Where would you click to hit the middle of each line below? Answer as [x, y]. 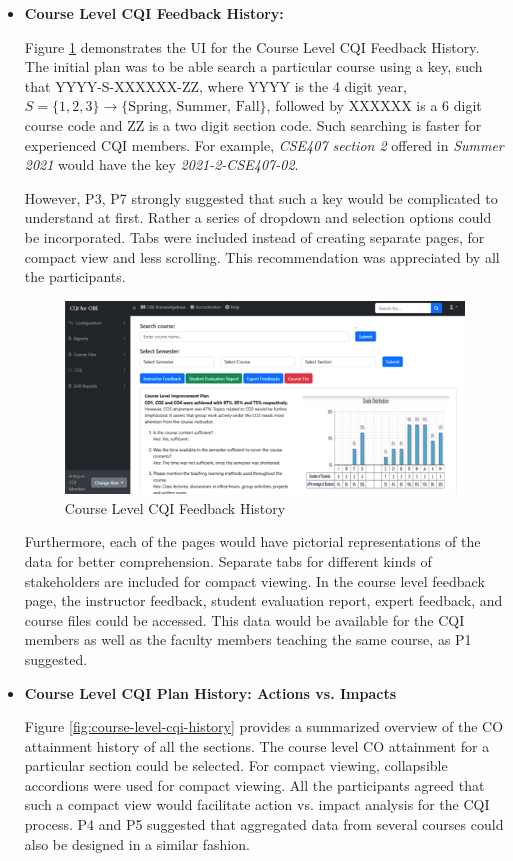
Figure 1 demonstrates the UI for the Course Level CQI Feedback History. [252, 46]
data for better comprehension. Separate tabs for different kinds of [228, 560]
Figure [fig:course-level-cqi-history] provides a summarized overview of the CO [264, 726]
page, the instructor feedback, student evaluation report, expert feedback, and [263, 600]
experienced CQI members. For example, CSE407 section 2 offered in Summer [264, 144]
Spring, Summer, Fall [194, 107]
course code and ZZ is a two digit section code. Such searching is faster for [253, 124]
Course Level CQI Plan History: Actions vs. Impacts [210, 692]
